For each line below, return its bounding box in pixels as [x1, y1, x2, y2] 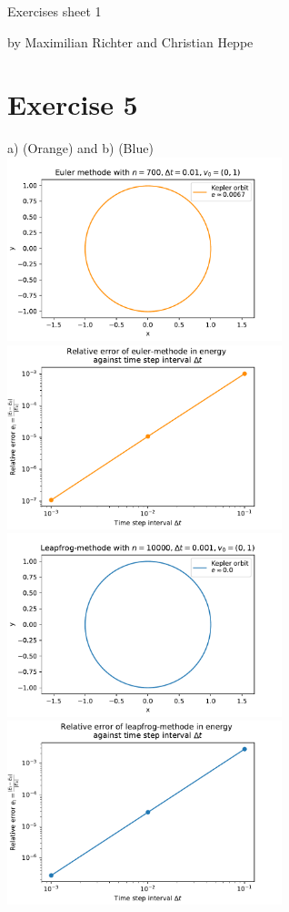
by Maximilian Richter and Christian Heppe [7, 32, 254, 51]
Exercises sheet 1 [7, 2, 102, 20]
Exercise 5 [7, 86, 138, 123]
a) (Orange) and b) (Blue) [7, 138, 154, 158]
